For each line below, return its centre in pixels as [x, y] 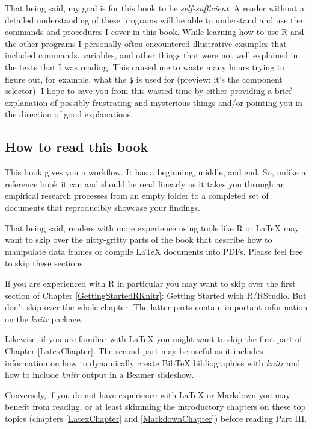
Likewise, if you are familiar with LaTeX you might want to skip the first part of [154, 339]
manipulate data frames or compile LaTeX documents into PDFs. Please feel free [154, 251]
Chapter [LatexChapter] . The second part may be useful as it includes [134, 350]
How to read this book [77, 147]
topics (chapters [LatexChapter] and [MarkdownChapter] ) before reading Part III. [156, 418]
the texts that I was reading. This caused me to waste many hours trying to [145, 67]
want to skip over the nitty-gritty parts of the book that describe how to [139, 240]
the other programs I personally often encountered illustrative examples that [146, 43]
